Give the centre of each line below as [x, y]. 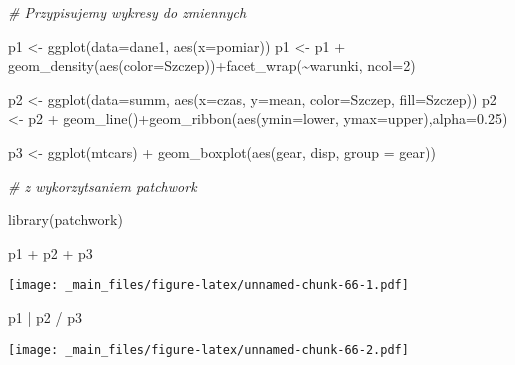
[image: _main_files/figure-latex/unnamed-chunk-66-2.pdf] [208, 349]
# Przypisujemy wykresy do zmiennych [127, 12]
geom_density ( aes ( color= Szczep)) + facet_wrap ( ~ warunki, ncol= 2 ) [212, 65]
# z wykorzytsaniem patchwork [102, 185]
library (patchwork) [65, 219]
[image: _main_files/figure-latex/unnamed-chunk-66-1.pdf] [208, 285]
